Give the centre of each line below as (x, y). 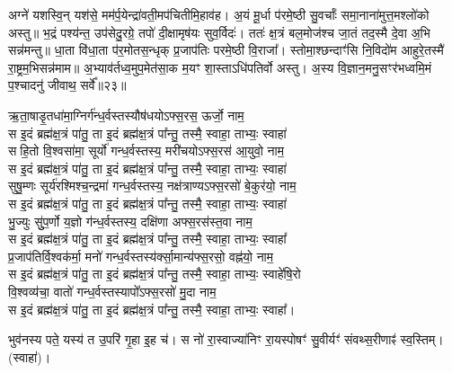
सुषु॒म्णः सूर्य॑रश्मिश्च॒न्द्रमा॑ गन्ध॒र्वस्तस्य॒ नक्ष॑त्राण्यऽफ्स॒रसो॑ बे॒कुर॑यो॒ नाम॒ (152, 186)
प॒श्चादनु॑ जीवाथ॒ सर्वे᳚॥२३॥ (67, 85)
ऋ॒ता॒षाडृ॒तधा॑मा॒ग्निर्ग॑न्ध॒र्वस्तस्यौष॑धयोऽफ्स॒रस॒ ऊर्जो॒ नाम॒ (126, 115)
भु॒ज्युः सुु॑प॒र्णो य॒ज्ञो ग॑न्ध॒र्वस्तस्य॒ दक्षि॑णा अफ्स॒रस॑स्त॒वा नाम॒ (130, 221)
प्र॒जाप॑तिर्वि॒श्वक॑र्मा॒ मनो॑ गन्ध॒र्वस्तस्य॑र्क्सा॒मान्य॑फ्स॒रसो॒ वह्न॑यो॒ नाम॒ (141, 256)
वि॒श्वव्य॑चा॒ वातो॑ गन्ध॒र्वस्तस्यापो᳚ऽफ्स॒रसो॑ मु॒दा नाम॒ (112, 291)
